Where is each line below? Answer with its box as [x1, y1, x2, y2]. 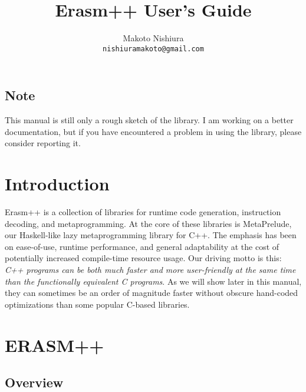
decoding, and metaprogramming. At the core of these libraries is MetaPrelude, [5, 217, 292, 229]
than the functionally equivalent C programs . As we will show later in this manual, [5, 275, 302, 287]
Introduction [5, 172, 110, 196]
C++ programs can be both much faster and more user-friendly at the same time [5, 263, 296, 276]
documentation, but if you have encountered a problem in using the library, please [5, 125, 302, 137]
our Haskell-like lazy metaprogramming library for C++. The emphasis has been [5, 229, 297, 241]
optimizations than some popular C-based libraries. [5, 298, 190, 310]
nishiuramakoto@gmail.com [103, 44, 204, 53]
